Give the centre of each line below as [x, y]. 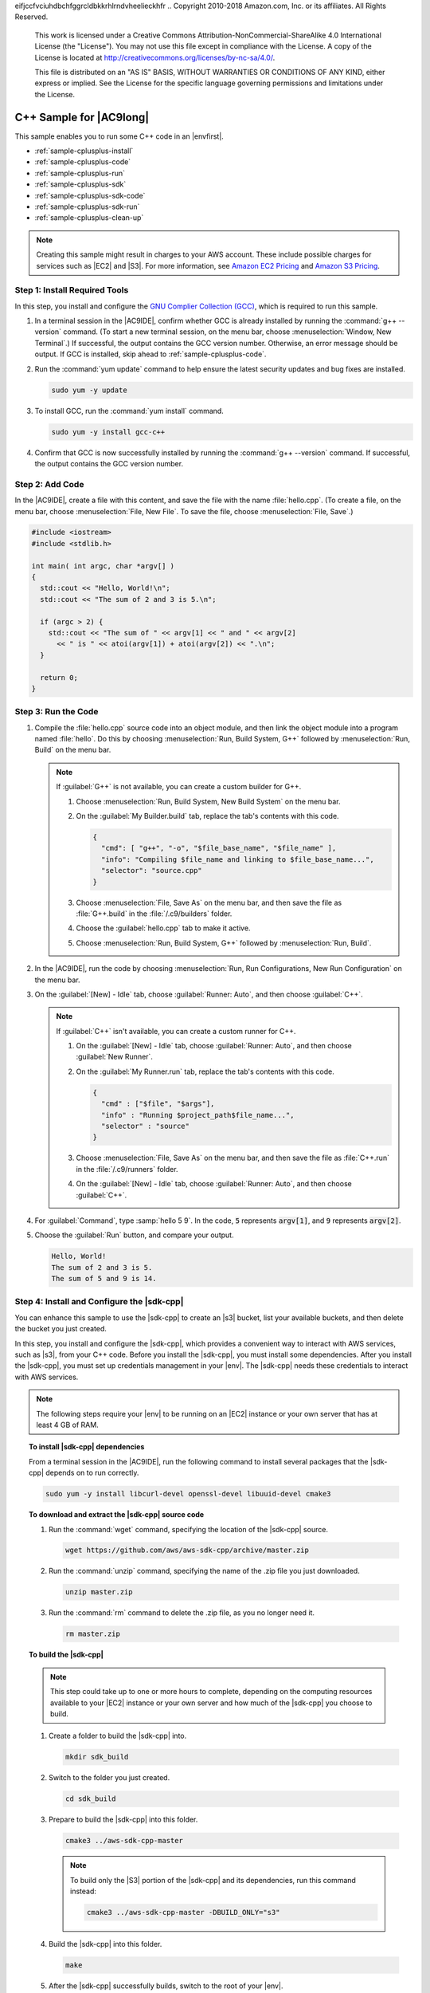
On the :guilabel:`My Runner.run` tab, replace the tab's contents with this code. [205, 1071]
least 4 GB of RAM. [67, 1425]
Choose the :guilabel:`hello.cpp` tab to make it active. [163, 928]
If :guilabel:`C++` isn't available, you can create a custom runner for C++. [176, 1031]
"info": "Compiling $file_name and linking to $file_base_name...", [237, 859]
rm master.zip [93, 1634]
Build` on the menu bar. [73, 750]
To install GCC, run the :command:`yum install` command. [129, 411]
